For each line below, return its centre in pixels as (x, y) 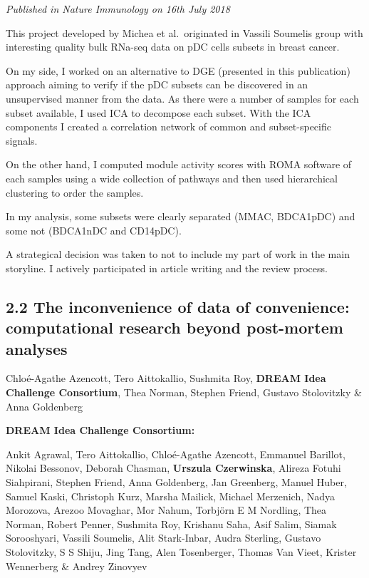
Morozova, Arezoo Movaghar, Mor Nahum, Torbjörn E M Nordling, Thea (166, 510)
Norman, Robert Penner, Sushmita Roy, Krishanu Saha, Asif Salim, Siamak (171, 523)
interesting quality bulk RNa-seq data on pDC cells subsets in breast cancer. (173, 47)
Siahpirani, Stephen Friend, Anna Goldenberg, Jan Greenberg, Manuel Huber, (176, 482)
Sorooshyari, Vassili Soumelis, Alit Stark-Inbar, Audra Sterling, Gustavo (163, 538)
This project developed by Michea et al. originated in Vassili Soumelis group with (184, 32)
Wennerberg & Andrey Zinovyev (77, 566)
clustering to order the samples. (75, 192)
